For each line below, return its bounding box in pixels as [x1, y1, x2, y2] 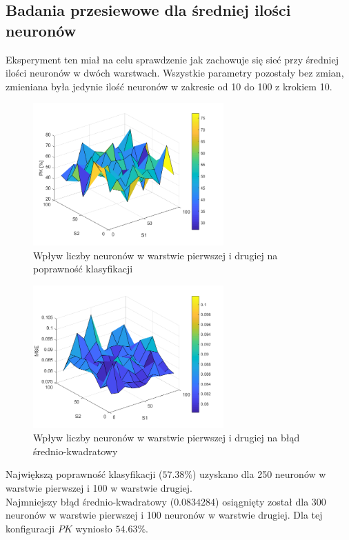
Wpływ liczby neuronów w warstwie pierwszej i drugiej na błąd [33, 430, 300, 445]
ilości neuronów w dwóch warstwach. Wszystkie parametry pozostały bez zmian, [6, 66, 344, 80]
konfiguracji [6, 521, 55, 535]
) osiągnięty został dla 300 [215, 494, 326, 508]
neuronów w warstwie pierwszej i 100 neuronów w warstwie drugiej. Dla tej [6, 508, 323, 522]
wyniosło [75, 521, 112, 535]
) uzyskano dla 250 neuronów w [192, 467, 326, 481]
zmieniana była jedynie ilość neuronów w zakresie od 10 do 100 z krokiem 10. [6, 79, 332, 93]
